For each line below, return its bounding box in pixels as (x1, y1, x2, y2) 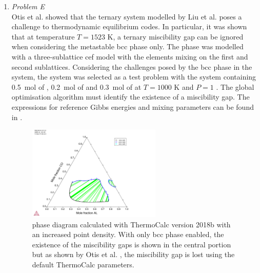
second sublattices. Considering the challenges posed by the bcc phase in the (11, 61, 252, 72)
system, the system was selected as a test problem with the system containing (11, 71, 256, 82)
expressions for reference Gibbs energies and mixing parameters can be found (11, 101, 254, 112)
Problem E (11, 1, 45, 11)
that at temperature (11, 31, 75, 42)
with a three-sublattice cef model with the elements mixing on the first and (11, 51, 248, 62)
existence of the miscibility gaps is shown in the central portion (32, 239, 231, 249)
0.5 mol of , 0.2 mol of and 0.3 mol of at (11, 81, 142, 92)
